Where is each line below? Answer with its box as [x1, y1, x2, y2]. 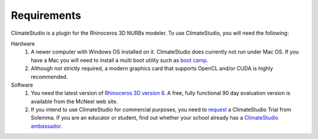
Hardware [11, 40, 35, 47]
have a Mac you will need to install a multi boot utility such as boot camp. [31, 57, 208, 64]
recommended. [31, 73, 68, 80]
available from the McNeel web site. [31, 98, 118, 105]
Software [11, 81, 34, 88]
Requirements [11, 9, 82, 22]
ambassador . [31, 123, 62, 130]
